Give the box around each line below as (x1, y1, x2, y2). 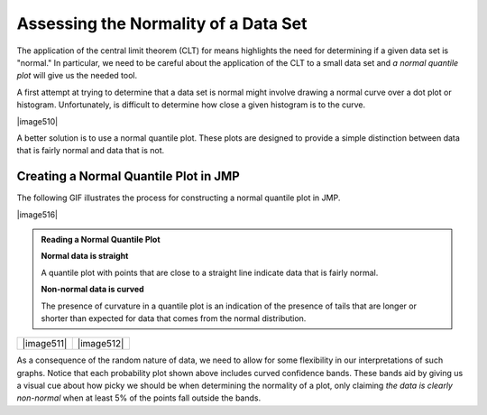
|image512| (77, 337, 124, 350)
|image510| (16, 115, 59, 126)
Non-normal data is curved (41, 284, 144, 295)
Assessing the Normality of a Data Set (16, 14, 308, 33)
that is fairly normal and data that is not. (16, 145, 165, 156)
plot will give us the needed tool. (16, 70, 138, 81)
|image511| (22, 337, 68, 350)
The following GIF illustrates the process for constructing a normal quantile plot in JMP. (16, 192, 341, 203)
